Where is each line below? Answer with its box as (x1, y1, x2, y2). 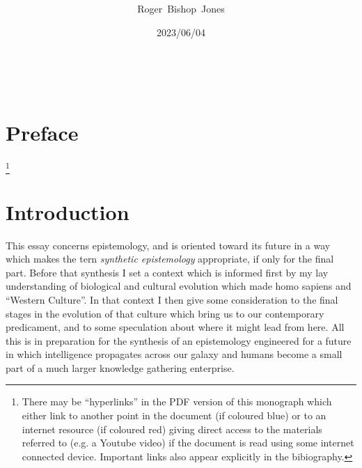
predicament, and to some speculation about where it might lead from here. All (6, 320, 345, 334)
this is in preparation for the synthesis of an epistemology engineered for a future (6, 333, 352, 348)
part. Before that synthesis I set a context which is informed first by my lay (6, 265, 329, 279)
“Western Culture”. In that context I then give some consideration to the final (6, 292, 338, 306)
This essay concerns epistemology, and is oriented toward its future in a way (6, 237, 331, 252)
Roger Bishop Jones (137, 1, 225, 16)
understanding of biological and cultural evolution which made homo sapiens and (6, 279, 352, 293)
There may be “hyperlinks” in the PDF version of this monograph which (22, 394, 332, 409)
